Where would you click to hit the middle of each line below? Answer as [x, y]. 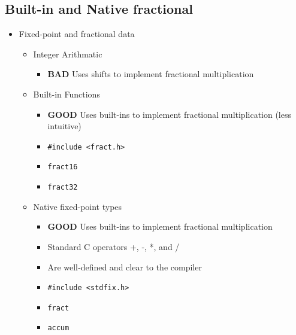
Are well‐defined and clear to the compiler [125, 267]
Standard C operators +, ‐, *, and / [114, 246]
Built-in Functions [67, 94]
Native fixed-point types [78, 206]
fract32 [63, 188]
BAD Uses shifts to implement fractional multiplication [151, 74]
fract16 [63, 167]
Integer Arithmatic [68, 54]
